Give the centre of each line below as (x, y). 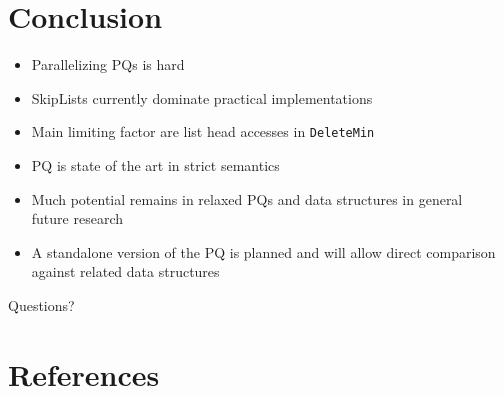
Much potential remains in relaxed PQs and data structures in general (247, 198)
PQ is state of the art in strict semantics (155, 164)
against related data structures (125, 271)
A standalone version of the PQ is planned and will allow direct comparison (263, 251)
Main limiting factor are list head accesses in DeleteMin (203, 131)
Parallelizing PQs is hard (108, 64)
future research (77, 218)
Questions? (41, 304)
